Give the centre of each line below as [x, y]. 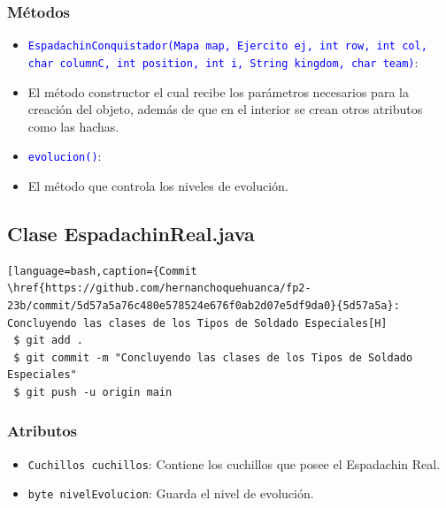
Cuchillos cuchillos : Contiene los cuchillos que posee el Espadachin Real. [234, 463]
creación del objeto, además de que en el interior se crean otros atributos [225, 109]
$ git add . [48, 341]
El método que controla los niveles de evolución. [158, 185]
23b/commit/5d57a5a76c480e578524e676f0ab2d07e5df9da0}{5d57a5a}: [204, 305]
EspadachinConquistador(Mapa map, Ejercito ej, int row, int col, [227, 46]
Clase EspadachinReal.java [131, 233]
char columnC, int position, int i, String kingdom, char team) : [223, 61]
